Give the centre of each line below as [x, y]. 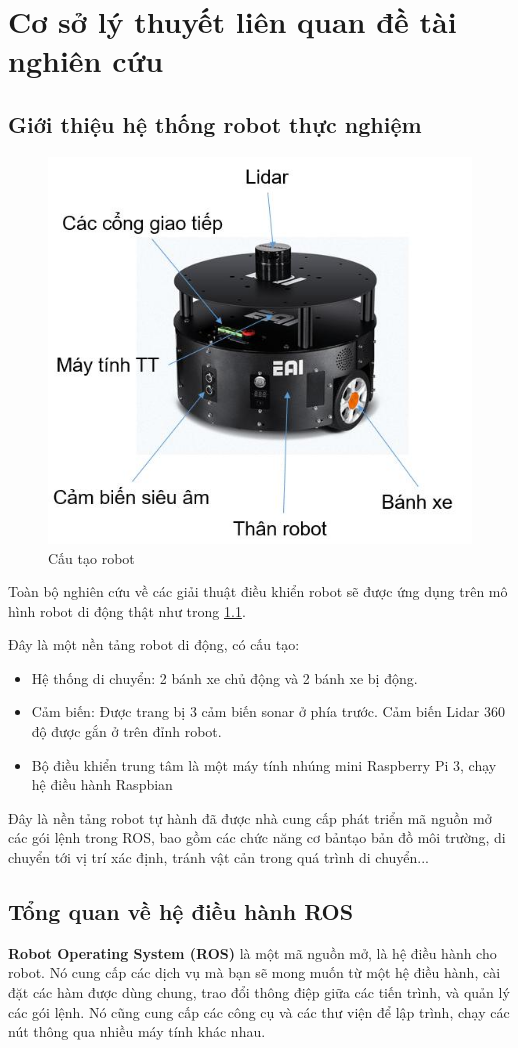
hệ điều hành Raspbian [102, 784]
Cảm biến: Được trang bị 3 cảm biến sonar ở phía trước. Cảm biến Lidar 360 [268, 711]
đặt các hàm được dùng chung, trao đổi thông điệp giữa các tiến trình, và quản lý [259, 992]
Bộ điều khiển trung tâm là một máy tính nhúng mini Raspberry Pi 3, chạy [264, 764]
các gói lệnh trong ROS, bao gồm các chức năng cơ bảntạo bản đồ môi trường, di [257, 837]
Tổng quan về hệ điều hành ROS [181, 911]
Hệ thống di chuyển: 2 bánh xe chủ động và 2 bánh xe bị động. [224, 677]
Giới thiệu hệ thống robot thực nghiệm [215, 123]
